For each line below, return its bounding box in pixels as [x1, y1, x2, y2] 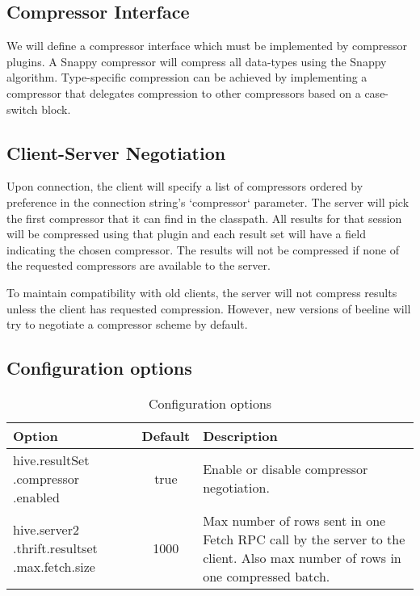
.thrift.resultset [13, 539, 98, 558]
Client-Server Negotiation [6, 140, 226, 165]
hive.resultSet [13, 450, 90, 469]
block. [41, 100, 71, 117]
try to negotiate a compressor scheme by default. [6, 316, 248, 333]
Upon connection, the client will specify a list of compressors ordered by [6, 178, 363, 195]
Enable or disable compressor [203, 460, 368, 479]
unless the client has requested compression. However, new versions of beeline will [6, 300, 411, 317]
